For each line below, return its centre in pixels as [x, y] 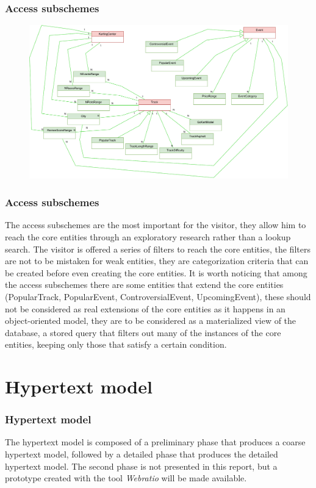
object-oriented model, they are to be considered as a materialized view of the [151, 321]
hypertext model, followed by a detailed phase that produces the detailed [142, 454]
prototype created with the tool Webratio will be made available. [126, 478]
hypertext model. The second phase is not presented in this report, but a [141, 466]
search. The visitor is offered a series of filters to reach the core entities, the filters [158, 249]
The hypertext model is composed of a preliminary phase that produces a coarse [155, 442]
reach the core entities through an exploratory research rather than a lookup [148, 236]
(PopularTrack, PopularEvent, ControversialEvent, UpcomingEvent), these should [158, 296]
